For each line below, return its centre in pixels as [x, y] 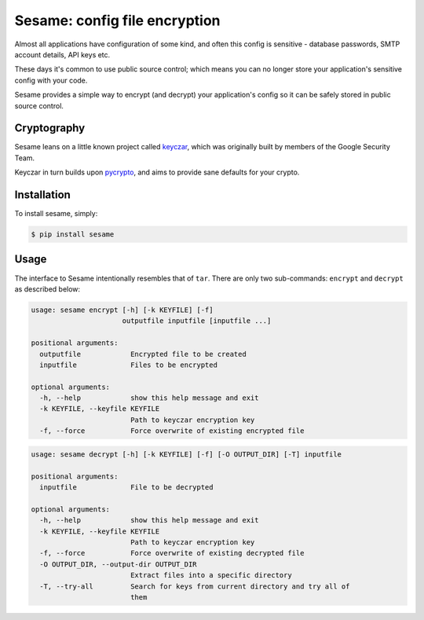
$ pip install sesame [73, 235]
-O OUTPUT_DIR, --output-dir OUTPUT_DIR [118, 564]
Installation [42, 195]
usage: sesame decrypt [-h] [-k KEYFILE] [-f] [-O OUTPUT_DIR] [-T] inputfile [186, 454]
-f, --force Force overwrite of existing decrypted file [172, 553]
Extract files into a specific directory [211, 575]
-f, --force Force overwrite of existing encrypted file [172, 431]
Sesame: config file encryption [117, 20]
